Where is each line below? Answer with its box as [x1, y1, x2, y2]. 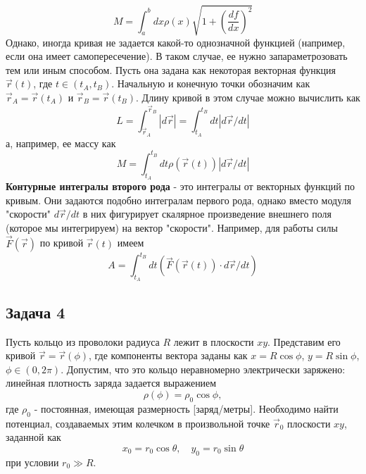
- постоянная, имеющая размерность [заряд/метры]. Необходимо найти [34, 401, 339, 416]
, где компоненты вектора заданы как [89, 348, 248, 363]
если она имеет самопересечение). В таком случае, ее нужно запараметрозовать [6, 49, 348, 63]
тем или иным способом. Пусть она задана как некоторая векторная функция [6, 62, 336, 77]
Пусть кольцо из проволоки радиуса [6, 334, 160, 349]
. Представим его [267, 334, 341, 349]
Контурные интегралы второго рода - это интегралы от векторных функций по [6, 179, 355, 194]
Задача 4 [6, 301, 65, 323]
